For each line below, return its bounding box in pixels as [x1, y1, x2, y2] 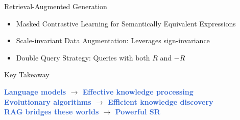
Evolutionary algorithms [4, 96, 91, 107]
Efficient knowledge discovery [108, 96, 213, 107]
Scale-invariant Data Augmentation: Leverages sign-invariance [16, 35, 210, 46]
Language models [4, 86, 66, 97]
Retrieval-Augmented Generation [4, 1, 107, 11]
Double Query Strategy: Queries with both [16, 52, 150, 63]
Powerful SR [115, 106, 160, 117]
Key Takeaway [4, 69, 50, 80]
